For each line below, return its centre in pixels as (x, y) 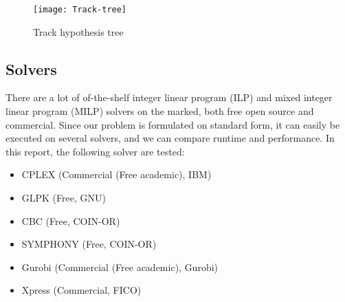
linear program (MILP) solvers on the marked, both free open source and (160, 111)
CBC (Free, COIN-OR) (71, 220)
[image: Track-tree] (80, 10)
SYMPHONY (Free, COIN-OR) (89, 244)
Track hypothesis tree (78, 31)
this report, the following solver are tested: (95, 151)
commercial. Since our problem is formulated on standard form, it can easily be (173, 124)
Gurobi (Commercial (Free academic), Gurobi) (120, 267)
